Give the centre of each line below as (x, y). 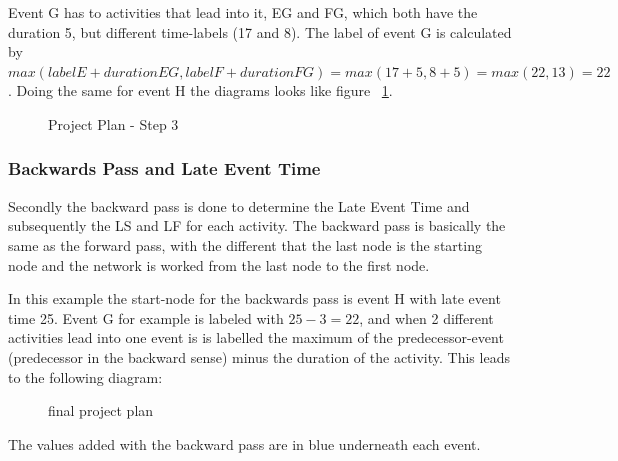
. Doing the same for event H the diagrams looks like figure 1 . (200, 90)
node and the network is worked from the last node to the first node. (219, 264)
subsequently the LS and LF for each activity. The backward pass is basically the (257, 225)
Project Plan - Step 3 (113, 123)
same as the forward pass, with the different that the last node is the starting (245, 244)
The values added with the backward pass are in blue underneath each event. (244, 443)
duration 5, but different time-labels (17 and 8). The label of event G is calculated (260, 31)
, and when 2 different (426, 317)
